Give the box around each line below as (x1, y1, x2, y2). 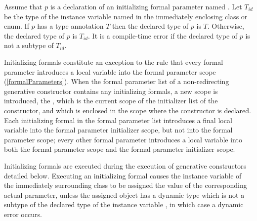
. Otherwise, (207, 21, 244, 31)
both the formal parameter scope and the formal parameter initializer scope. (4, 144, 235, 154)
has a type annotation (37, 21, 104, 31)
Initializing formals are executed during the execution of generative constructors (4, 160, 247, 171)
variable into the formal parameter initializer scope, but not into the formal (4, 125, 233, 135)
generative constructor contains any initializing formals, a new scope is (4, 86, 218, 96)
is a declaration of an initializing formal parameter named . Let (50, 1, 242, 11)
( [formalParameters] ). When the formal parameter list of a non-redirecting (4, 76, 229, 87)
